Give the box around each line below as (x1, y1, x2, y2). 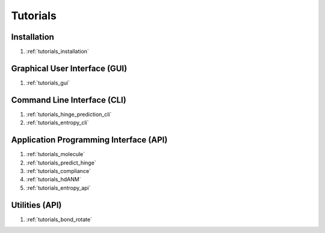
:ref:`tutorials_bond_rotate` (26, 216, 93, 223)
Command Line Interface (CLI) (11, 95, 126, 105)
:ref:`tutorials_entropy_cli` (26, 119, 89, 126)
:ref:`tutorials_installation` (26, 48, 90, 55)
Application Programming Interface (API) (11, 135, 168, 145)
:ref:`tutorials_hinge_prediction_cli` (26, 110, 112, 118)
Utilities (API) (11, 200, 62, 210)
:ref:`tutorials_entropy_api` (26, 184, 91, 192)
